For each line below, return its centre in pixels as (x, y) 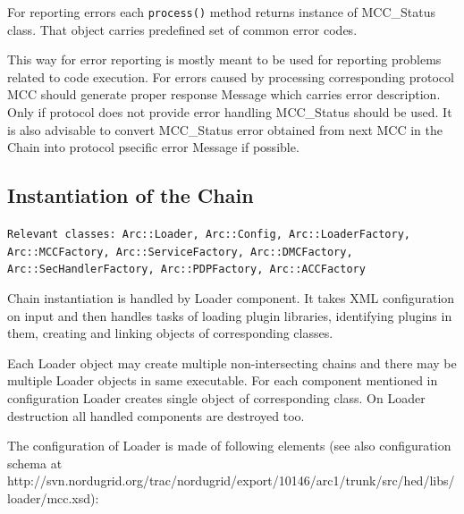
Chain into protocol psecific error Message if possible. (153, 147)
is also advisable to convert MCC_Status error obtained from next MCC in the (225, 129)
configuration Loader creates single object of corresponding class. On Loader (216, 397)
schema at (35, 463)
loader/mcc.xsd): (53, 497)
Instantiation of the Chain (131, 195)
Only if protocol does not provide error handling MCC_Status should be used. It (230, 112)
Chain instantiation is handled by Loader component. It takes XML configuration (231, 297)
